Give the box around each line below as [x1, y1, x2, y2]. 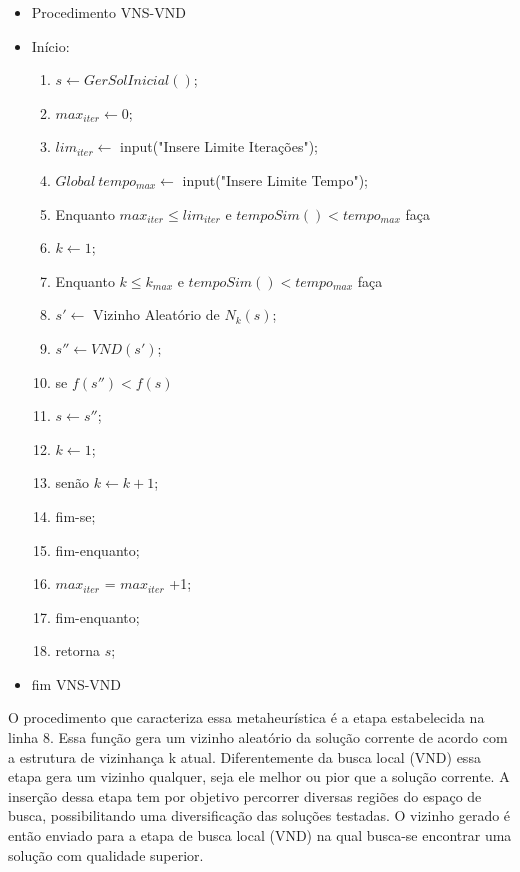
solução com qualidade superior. [8, 844, 204, 865]
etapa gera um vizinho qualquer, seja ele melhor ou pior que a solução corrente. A [8, 766, 510, 787]
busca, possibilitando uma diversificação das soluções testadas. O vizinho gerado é [8, 805, 511, 826]
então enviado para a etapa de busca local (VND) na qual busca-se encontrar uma [8, 825, 512, 846]
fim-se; [55, 505, 96, 526]
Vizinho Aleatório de [92, 304, 220, 325]
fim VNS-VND [31, 673, 122, 694]
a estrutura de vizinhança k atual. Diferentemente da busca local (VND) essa [8, 746, 481, 767]
